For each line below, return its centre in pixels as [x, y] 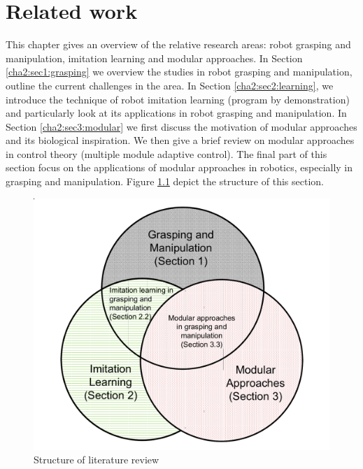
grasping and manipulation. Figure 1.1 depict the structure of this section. [165, 181]
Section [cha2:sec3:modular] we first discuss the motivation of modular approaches [181, 126]
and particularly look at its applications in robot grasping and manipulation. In [176, 113]
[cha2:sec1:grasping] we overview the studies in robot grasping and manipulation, [179, 72]
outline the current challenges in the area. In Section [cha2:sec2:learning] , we [170, 85]
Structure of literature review [97, 460]
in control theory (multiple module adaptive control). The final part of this [166, 153]
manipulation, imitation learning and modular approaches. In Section [154, 58]
